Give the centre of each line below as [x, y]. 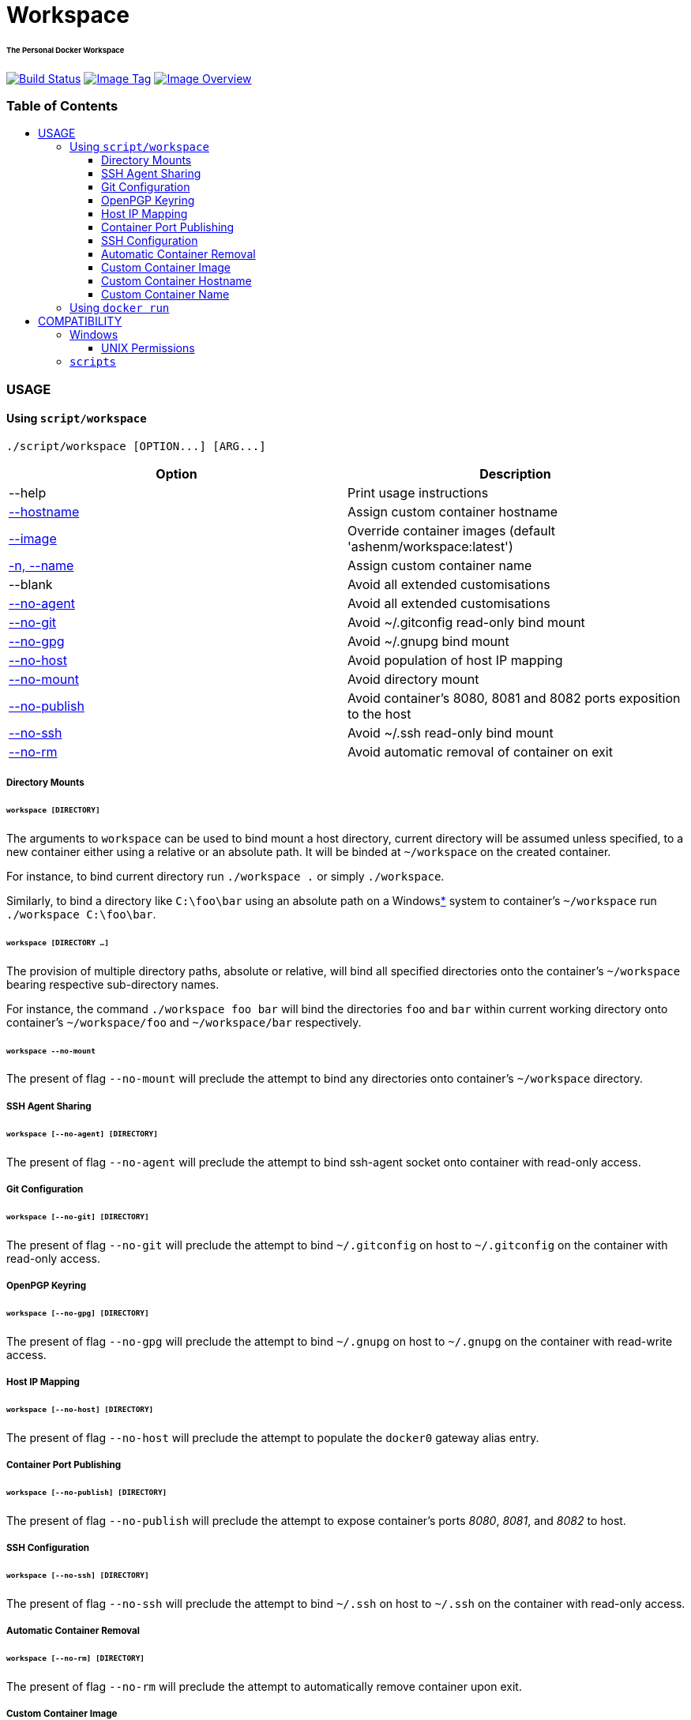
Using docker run [120, 308]
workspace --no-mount [51, 1050]
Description [515, 474]
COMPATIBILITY [80, 321]
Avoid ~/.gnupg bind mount [428, 642]
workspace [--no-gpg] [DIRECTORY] [78, 1313]
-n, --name [41, 566]
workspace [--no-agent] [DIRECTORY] [82, 1133]
